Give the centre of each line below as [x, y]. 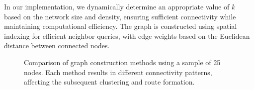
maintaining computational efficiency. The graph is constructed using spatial [121, 26]
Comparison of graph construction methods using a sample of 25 [122, 62]
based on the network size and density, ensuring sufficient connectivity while [120, 16]
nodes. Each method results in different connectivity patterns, [118, 72]
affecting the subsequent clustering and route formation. [109, 82]
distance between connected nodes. [57, 45]
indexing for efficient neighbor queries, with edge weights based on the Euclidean [127, 36]
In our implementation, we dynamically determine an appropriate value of [117, 6]
